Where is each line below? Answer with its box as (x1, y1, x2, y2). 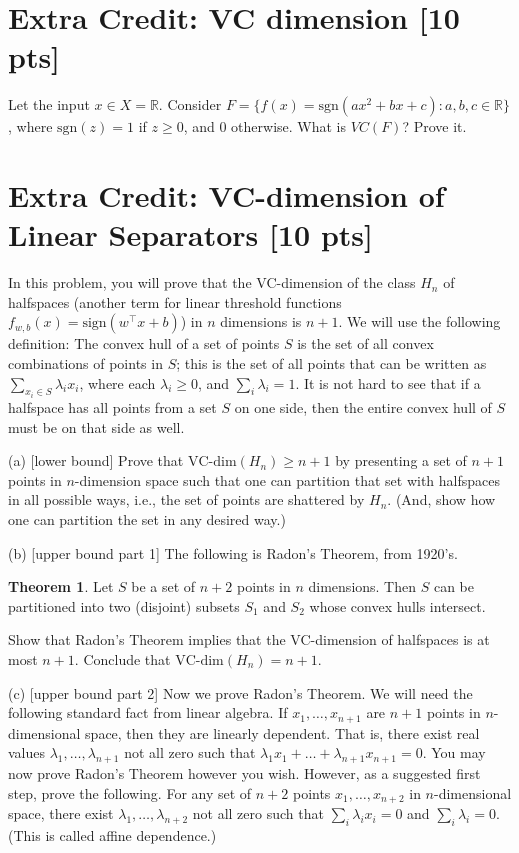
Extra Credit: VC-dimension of (8, 175, 445, 216)
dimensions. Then (308, 576, 417, 597)
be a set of (131, 576, 196, 597)
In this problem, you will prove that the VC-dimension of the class (8, 272, 416, 293)
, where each (79, 372, 156, 393)
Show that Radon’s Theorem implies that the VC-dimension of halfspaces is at (8, 629, 490, 650)
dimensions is (220, 311, 302, 332)
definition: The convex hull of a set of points (8, 333, 280, 354)
